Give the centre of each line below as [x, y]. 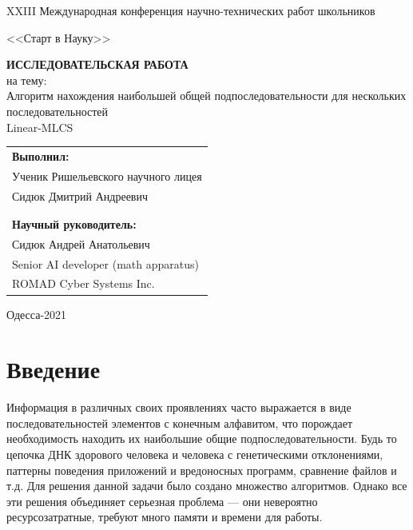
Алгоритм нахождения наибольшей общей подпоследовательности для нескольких [206, 96]
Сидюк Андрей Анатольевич [81, 243]
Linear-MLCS [40, 127]
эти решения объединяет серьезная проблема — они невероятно [162, 501]
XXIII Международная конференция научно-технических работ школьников [191, 10]
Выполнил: [41, 155]
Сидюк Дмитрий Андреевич [80, 195]
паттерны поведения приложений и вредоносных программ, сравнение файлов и [202, 470]
